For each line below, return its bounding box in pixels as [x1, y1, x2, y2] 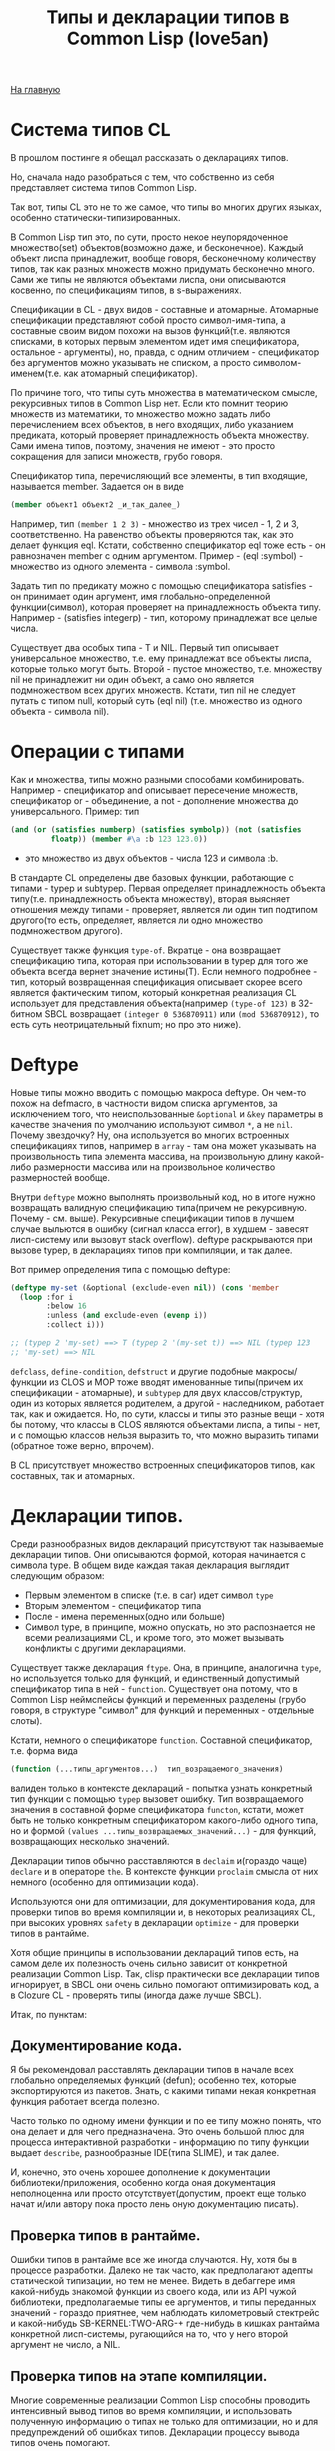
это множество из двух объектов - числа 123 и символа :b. [24, 852, 279, 864]
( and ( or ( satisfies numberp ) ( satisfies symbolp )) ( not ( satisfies [10, 824, 302, 835]
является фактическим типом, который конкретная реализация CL [10, 986, 297, 998]
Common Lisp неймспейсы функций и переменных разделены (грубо [10, 1693, 307, 1705]
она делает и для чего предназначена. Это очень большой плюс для [10, 2126, 305, 2138]
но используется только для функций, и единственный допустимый [10, 1672, 300, 1684]
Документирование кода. [10, 2037, 183, 2054]
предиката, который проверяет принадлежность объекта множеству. [10, 429, 310, 441]
